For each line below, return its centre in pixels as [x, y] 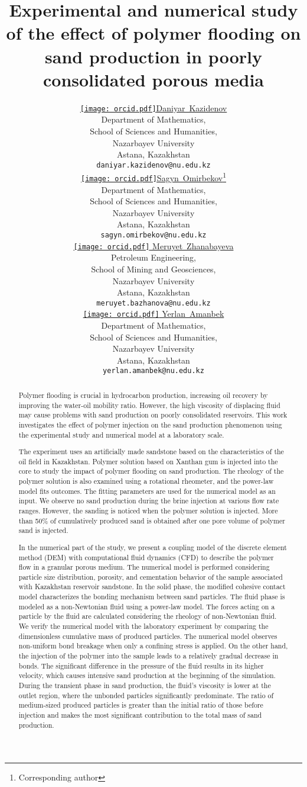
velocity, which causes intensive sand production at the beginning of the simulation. [147, 675]
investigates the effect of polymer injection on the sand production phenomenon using [150, 424]
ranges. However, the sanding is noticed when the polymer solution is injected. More [148, 510]
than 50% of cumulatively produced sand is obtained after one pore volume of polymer [152, 520]
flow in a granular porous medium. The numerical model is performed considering [144, 567]
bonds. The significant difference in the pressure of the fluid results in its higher [141, 665]
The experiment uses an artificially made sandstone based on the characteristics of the [151, 452]
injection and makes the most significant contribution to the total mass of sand [140, 715]
